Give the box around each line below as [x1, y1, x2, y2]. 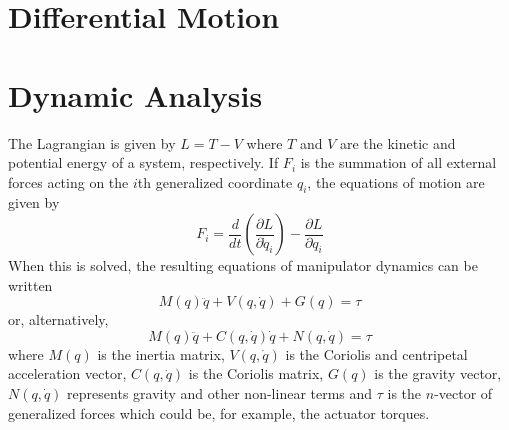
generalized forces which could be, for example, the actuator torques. [8, 402, 430, 423]
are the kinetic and [339, 132, 456, 153]
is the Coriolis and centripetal [285, 343, 468, 364]
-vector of [434, 383, 493, 404]
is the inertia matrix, [97, 343, 225, 364]
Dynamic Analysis [8, 74, 263, 115]
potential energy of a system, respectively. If [8, 152, 279, 173]
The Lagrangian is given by [8, 132, 176, 153]
